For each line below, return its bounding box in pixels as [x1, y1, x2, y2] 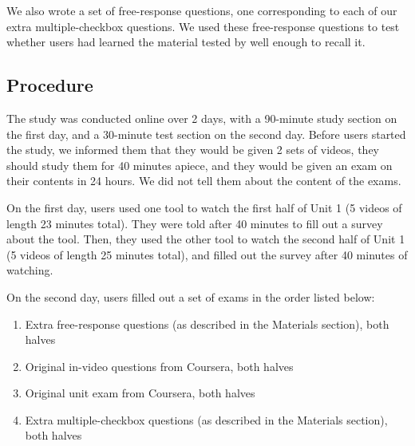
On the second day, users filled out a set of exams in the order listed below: [6, 288, 375, 305]
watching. [6, 262, 53, 278]
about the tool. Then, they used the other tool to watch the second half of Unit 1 [6, 231, 405, 247]
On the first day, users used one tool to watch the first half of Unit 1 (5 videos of [6, 199, 402, 215]
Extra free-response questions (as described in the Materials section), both [25, 315, 389, 332]
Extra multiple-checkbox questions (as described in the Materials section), [25, 411, 388, 428]
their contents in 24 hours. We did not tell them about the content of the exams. [6, 172, 401, 189]
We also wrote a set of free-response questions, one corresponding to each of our [6, 2, 397, 18]
